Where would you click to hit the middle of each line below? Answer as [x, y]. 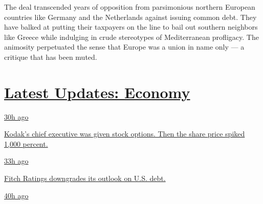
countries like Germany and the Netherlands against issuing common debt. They [130, 17]
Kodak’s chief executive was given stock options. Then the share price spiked [125, 134]
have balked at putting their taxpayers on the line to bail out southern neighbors [131, 27]
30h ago [16, 116]
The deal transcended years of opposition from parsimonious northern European [130, 7]
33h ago [16, 161]
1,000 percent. [26, 143]
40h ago [16, 195]
